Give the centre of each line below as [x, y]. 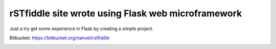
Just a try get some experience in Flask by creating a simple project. [82, 29]
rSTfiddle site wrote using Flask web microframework [126, 13]
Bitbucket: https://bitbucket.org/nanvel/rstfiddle [60, 38]
